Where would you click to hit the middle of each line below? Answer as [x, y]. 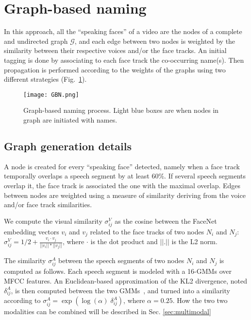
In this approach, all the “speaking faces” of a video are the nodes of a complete [123, 31]
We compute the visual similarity [53, 221]
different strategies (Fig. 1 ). [45, 79]
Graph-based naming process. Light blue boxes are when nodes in [121, 110]
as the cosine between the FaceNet [166, 221]
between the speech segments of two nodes [121, 260]
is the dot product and [124, 241]
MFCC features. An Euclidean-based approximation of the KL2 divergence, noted [125, 281]
